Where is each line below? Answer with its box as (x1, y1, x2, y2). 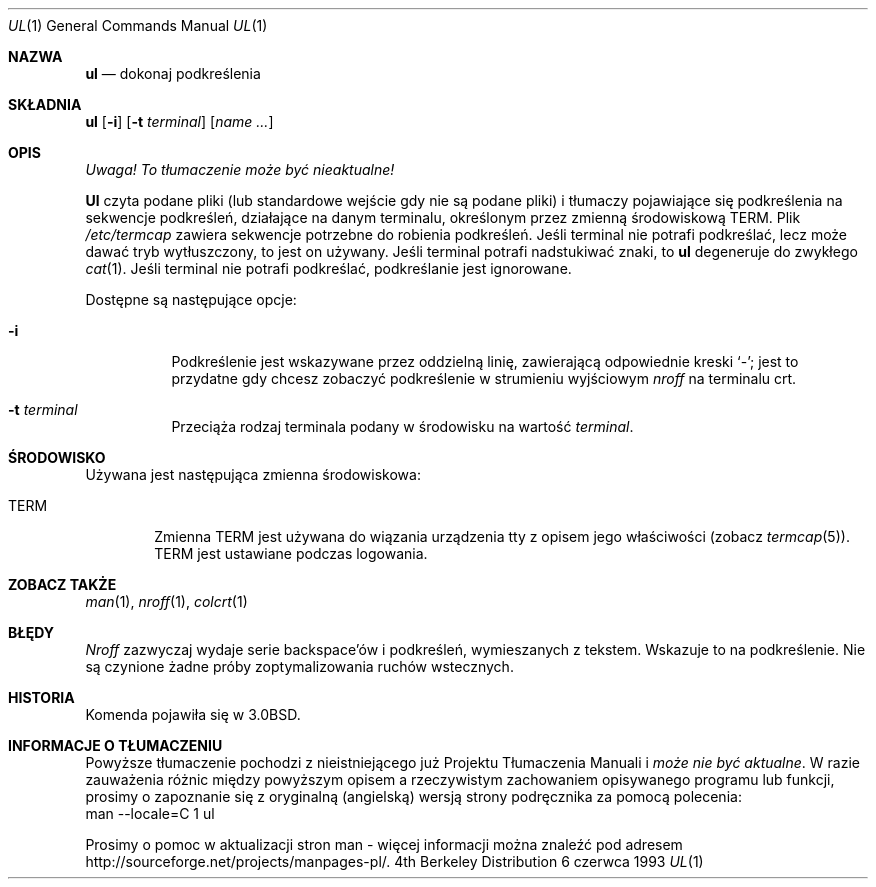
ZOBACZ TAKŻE (8, 576, 117, 593)
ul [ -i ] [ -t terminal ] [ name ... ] (85, 113, 274, 130)
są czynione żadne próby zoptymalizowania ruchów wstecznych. (85, 658, 514, 675)
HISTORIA (8, 689, 75, 706)
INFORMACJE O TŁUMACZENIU (8, 737, 223, 754)
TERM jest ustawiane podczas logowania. (154, 545, 428, 562)
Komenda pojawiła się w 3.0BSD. (85, 706, 301, 723)
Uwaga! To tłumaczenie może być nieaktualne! (85, 161, 395, 178)
